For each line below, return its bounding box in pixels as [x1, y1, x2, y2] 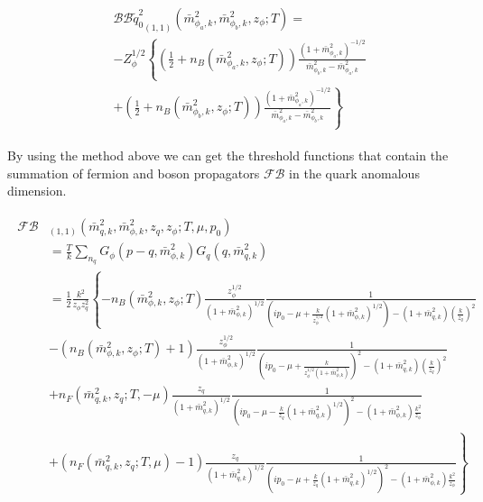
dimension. [7, 181, 67, 200]
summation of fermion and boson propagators [7, 163, 260, 182]
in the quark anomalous [289, 163, 420, 182]
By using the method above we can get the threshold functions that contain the [7, 146, 449, 165]
